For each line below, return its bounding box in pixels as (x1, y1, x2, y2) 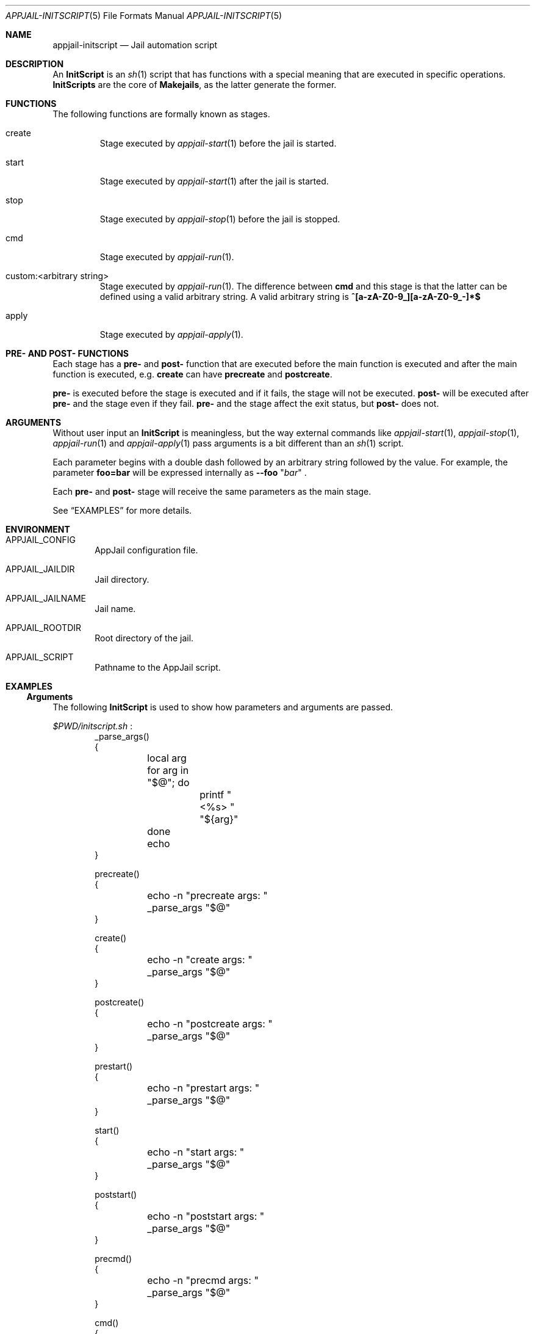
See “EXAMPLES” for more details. (52, 505, 192, 516)
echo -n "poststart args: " (147, 1210, 265, 1222)
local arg (147, 752, 187, 764)
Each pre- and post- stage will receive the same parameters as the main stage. (52, 486, 372, 497)
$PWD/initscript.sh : (52, 721, 133, 731)
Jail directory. (95, 574, 149, 585)
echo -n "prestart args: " (147, 1082, 260, 1094)
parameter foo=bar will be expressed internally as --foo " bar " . (52, 467, 307, 478)
